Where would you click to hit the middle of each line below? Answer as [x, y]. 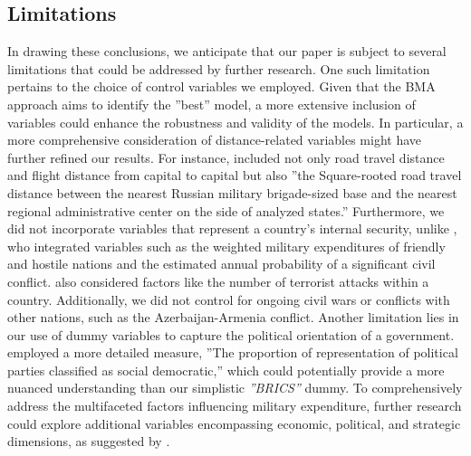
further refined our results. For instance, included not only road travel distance [226, 157]
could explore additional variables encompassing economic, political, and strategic [234, 423]
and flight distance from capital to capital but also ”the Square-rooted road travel [235, 175]
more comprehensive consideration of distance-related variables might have [215, 140]
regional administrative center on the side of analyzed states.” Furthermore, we [226, 210]
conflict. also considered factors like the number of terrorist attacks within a [218, 281]
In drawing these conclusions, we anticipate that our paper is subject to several [227, 51]
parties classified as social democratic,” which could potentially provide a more [226, 370]
